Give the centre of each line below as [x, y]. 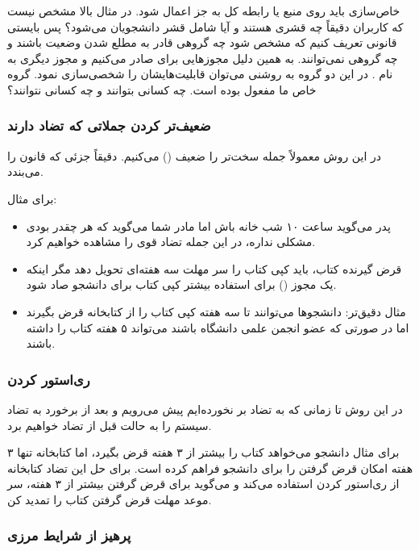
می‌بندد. [25, 171]
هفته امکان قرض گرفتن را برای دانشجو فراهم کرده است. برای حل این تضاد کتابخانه [210, 468]
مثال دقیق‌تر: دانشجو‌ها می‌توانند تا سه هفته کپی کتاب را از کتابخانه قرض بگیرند [216, 311]
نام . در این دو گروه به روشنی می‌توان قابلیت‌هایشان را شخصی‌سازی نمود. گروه [200, 74]
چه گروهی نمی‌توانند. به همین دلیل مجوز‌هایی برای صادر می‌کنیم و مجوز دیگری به [203, 58]
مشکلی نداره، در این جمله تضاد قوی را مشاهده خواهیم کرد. [171, 242]
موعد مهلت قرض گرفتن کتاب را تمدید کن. [110, 499]
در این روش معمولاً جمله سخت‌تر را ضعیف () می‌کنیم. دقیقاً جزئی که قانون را [194, 155]
